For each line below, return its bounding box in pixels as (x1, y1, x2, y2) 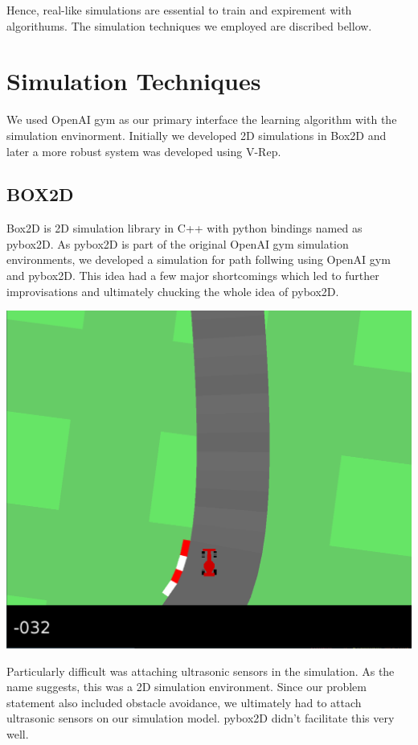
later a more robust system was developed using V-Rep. (6, 142, 281, 159)
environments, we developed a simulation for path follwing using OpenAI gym (6, 251, 391, 268)
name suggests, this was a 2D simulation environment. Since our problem (6, 678, 367, 695)
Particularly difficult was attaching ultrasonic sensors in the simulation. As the (6, 662, 395, 679)
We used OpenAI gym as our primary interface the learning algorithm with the (6, 111, 397, 128)
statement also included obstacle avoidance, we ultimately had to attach (6, 694, 362, 710)
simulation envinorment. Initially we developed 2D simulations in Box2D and (6, 126, 387, 143)
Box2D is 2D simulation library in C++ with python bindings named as (6, 220, 363, 237)
